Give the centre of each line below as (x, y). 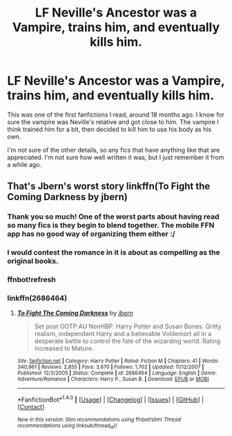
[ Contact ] (31, 407)
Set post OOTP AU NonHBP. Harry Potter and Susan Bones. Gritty (128, 326)
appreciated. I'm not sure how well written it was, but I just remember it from (116, 157)
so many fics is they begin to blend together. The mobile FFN (111, 226)
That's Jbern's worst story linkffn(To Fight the (109, 187)
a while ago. (25, 164)
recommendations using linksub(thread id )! (67, 426)
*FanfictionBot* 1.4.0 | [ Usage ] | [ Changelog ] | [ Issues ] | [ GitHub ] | (110, 399)
